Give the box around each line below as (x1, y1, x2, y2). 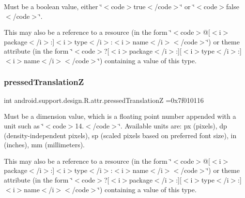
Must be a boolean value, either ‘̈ (4, 1, 102, 11)
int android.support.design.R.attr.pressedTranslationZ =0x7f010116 (4, 95, 204, 105)
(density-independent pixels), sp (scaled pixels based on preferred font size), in (4, 130, 237, 140)
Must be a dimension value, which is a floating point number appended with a (4, 111, 236, 121)
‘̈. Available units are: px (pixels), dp (118, 120, 227, 130)
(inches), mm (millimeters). (4, 140, 85, 150)
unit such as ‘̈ (4, 120, 44, 130)
